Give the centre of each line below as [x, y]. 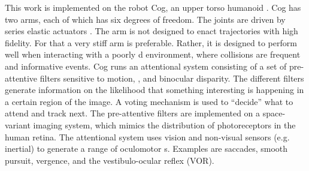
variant [18, 124]
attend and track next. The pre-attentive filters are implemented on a [133, 113]
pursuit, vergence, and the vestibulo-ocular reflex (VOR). [110, 160]
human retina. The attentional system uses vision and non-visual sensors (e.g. [147, 136]
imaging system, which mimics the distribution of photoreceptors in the [164, 124]
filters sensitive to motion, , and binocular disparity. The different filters [172, 78]
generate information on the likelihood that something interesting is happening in [154, 90]
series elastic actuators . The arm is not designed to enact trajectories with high [152, 31]
